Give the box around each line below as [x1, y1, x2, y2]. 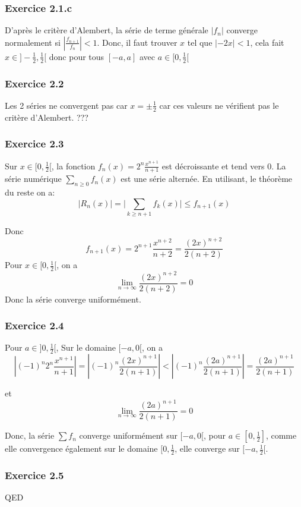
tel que [187, 36, 213, 48]
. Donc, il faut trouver [97, 36, 178, 48]
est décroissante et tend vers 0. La [161, 159, 286, 172]
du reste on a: [5, 186, 55, 199]
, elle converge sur [175, 442, 240, 455]
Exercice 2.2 [5, 75, 64, 90]
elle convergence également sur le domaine [5, 442, 158, 455]
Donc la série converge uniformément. [5, 292, 141, 305]
